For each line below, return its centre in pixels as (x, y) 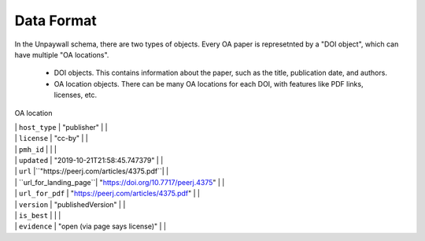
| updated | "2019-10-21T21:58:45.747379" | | (89, 161)
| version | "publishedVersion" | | (70, 204)
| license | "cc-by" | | (51, 139)
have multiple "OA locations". (62, 54)
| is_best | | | (38, 216)
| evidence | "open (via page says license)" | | (91, 226)
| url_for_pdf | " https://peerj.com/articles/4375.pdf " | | (107, 194)
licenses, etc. (76, 95)
